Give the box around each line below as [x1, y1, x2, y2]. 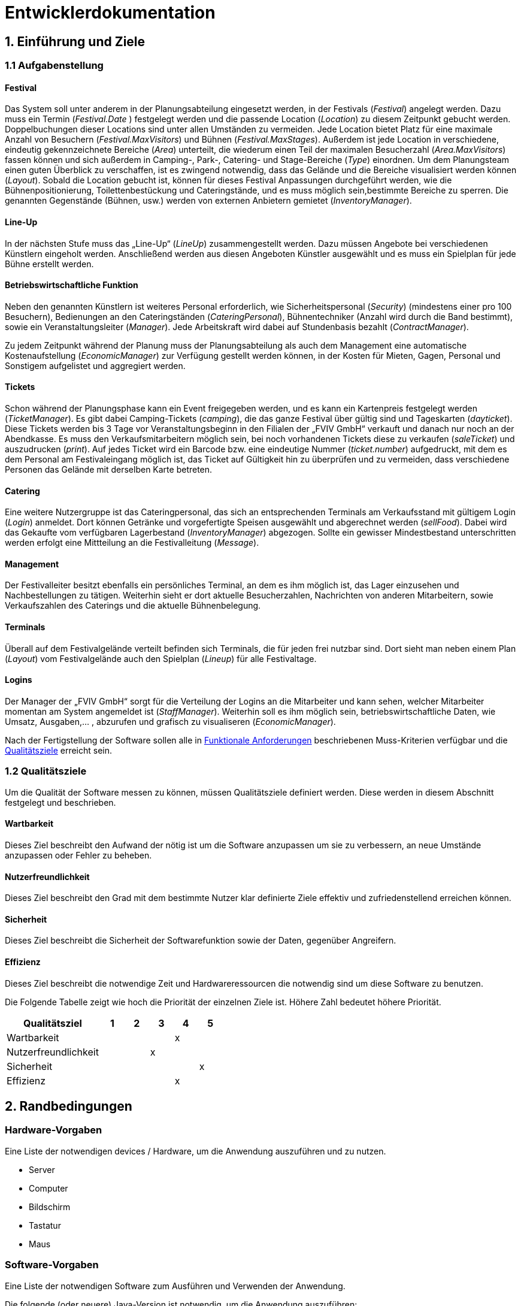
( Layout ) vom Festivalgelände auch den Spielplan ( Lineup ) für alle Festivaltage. [5, 653, 317, 664]
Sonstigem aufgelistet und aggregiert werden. [5, 360, 186, 371]
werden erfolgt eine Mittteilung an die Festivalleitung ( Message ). [5, 537, 259, 548]
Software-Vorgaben [5, 1259, 99, 1271]
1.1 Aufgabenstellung [5, 59, 104, 72]
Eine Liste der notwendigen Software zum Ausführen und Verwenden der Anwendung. [5, 1280, 346, 1291]
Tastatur [29, 1220, 61, 1231]
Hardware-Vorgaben [5, 1124, 102, 1136]
